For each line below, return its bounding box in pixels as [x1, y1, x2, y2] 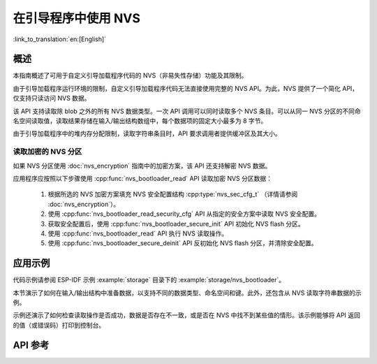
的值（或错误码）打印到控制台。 [13, 321, 105, 329]
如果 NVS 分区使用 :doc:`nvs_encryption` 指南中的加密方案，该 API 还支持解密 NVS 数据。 [13, 161, 272, 170]
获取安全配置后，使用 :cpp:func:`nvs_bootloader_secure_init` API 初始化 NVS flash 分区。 [47, 219, 305, 228]
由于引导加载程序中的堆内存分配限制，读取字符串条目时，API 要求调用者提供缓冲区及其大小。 [13, 129, 282, 138]
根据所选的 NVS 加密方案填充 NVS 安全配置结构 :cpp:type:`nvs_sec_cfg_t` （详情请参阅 [47, 190, 298, 198]
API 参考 [13, 339, 50, 351]
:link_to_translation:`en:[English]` [13, 35, 107, 43]
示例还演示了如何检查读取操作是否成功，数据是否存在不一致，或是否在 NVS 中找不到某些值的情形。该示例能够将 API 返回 [13, 311, 361, 319]
